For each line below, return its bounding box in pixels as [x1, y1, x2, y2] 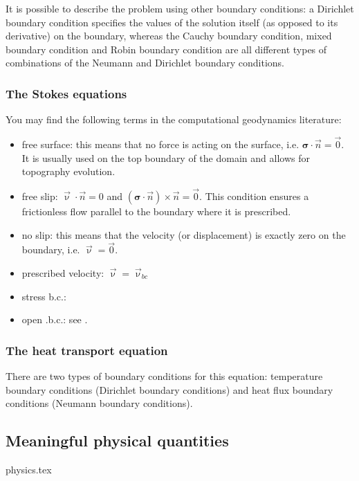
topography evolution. [21, 164, 116, 179]
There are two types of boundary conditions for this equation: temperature [6, 369, 323, 383]
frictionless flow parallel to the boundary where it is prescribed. [21, 204, 291, 218]
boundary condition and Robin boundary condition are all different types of [6, 42, 327, 56]
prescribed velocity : [21, 266, 104, 280]
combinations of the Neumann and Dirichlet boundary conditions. [6, 55, 284, 70]
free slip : [21, 189, 58, 203]
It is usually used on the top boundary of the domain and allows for [21, 150, 310, 165]
